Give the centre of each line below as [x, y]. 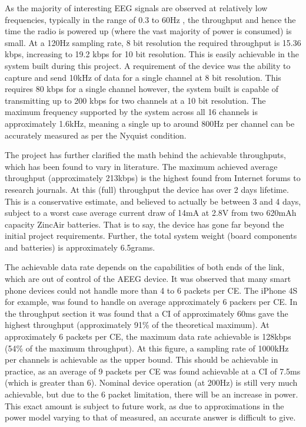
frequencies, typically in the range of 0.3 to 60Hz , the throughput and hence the [150, 19]
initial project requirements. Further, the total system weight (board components [151, 236]
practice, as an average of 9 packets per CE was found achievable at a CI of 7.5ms [153, 371]
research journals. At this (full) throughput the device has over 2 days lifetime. [147, 189]
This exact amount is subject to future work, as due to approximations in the [144, 405]
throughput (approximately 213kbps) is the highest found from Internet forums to [153, 178]
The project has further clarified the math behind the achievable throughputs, [145, 155]
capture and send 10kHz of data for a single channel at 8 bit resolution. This [143, 77]
